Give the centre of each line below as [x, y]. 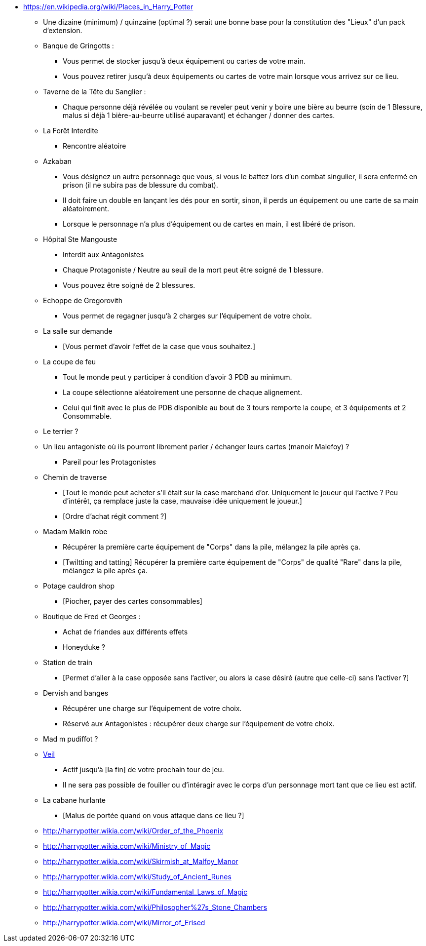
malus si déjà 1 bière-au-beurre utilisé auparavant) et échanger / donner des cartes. [199, 115]
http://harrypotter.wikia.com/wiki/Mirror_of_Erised [124, 923]
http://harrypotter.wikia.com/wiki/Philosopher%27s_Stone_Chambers [155, 907]
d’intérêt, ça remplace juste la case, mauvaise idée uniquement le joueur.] [182, 501]
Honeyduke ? [84, 647]
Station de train [68, 662]
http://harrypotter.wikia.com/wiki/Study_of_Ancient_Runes [137, 877]
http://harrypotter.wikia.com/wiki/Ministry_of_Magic [127, 846]
